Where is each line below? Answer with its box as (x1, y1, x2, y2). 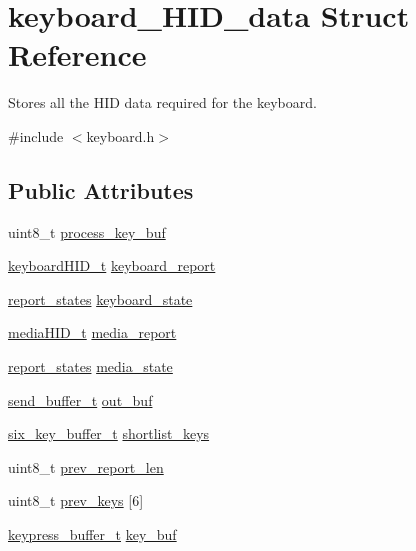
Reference (8, 34, 147, 75)
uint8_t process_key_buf (8, 221, 166, 242)
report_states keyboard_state (8, 288, 193, 309)
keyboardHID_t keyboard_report (8, 255, 216, 276)
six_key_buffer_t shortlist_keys (8, 423, 210, 444)
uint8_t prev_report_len (8, 456, 164, 477)
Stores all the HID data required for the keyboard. (8, 92, 317, 113)
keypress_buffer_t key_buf (8, 524, 177, 545)
